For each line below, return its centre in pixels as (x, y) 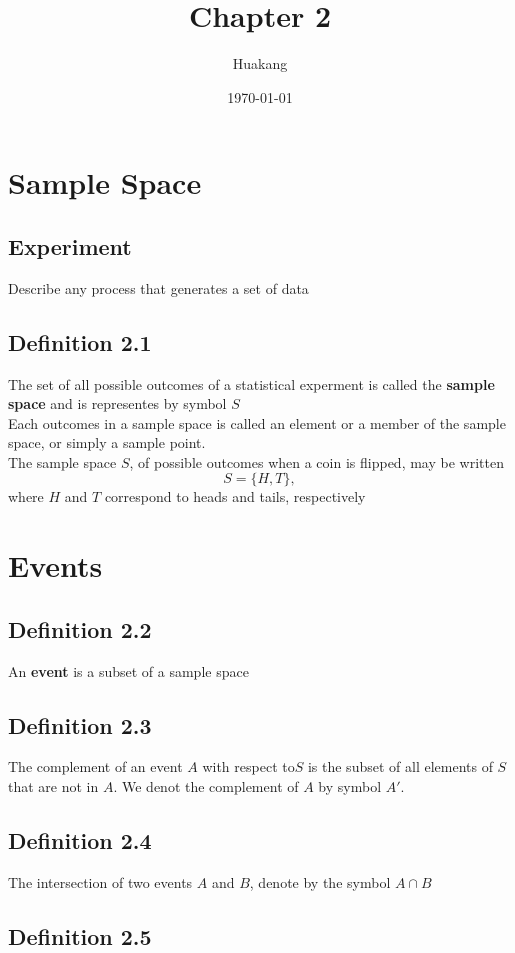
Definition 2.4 (80, 840)
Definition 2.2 (80, 628)
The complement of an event (95, 766)
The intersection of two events (100, 881)
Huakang (260, 63)
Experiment (70, 245)
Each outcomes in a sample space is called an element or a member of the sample (257, 422)
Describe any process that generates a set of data (158, 287)
